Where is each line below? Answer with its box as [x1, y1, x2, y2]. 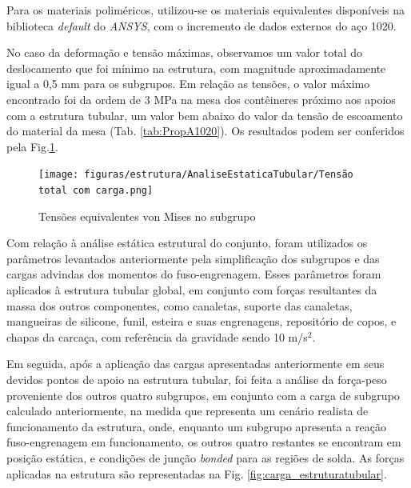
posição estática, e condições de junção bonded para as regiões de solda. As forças [6, 449, 405, 466]
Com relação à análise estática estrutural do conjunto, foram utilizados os [6, 234, 368, 251]
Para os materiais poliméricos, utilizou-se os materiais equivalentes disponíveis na [6, 2, 405, 18]
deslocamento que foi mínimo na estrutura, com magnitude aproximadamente [6, 59, 386, 76]
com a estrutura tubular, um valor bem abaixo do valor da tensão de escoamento [6, 106, 403, 123]
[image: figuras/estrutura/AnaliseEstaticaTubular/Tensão [38, 169, 353, 181]
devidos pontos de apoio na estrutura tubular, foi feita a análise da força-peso [6, 371, 387, 387]
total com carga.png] [38, 185, 154, 196]
